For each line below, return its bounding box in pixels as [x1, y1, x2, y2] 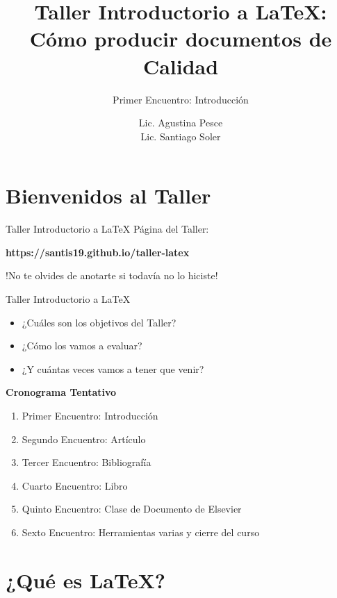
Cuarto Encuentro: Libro [22, 478, 128, 492]
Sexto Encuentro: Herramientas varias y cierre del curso [22, 524, 260, 539]
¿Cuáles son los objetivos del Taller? [22, 315, 176, 329]
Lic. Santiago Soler [140, 128, 221, 143]
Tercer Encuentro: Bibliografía [22, 455, 151, 470]
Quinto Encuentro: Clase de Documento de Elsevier [22, 501, 242, 516]
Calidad [142, 51, 219, 80]
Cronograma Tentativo [6, 385, 117, 399]
